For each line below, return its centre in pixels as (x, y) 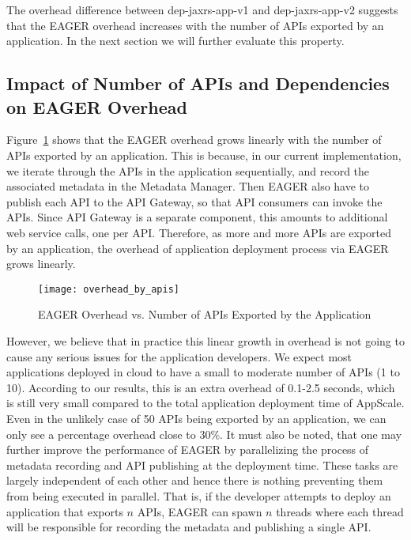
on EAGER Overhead (97, 106)
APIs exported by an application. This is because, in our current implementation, (204, 155)
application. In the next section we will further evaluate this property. (175, 41)
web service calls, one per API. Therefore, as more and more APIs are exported (199, 232)
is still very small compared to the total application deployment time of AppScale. (205, 403)
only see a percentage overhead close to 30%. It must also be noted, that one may (204, 434)
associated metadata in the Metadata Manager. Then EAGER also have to (188, 186)
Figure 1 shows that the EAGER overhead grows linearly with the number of (194, 140)
